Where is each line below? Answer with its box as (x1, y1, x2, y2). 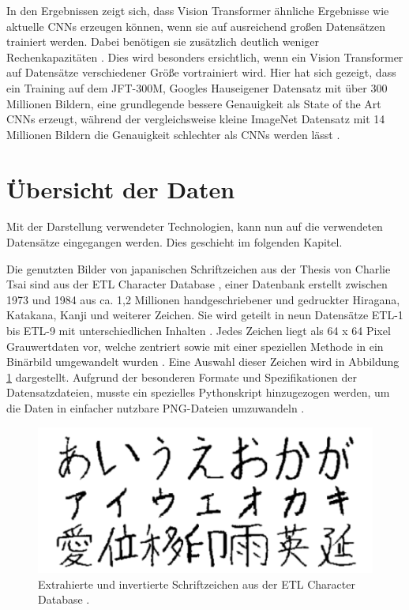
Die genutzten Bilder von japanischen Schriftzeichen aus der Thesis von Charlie (6, 260, 391, 277)
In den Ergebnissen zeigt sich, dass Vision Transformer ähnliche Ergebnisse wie (6, 2, 389, 18)
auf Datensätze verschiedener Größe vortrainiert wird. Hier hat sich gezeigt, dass (6, 64, 396, 81)
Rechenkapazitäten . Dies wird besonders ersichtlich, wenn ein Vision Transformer (6, 48, 403, 65)
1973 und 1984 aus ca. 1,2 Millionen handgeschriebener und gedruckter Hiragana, (6, 291, 400, 307)
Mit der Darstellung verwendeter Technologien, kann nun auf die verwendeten (6, 218, 383, 235)
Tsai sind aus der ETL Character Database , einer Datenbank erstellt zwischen (6, 276, 388, 292)
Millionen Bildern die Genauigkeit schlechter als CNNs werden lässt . (6, 126, 340, 142)
